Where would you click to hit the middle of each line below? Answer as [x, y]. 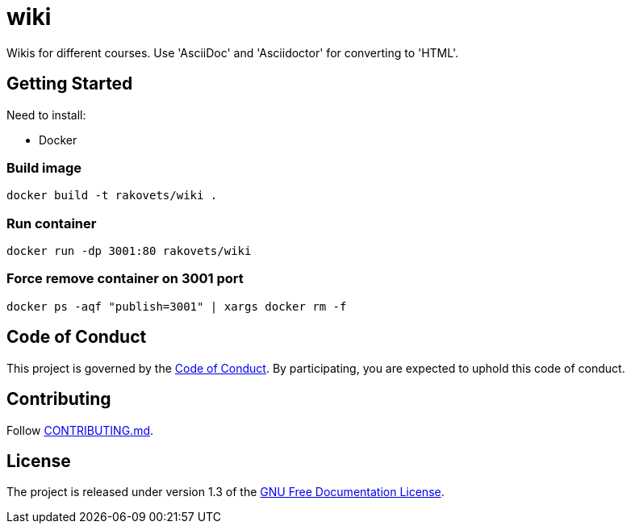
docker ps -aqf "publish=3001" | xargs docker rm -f [177, 306]
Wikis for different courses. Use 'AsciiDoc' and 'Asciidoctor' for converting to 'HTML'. [232, 52]
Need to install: [46, 115]
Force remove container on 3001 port [125, 279]
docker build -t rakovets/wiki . [112, 196]
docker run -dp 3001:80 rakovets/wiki [129, 251]
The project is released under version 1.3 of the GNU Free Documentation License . [226, 492]
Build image [44, 167]
